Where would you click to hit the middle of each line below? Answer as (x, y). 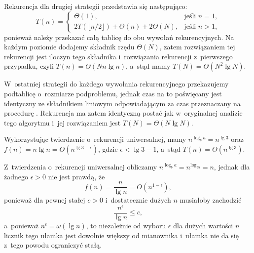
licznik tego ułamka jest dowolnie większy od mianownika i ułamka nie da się (121, 235)
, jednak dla (232, 166)
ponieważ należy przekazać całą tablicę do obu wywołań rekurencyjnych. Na (119, 37)
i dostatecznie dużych (138, 200)
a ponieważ (21, 225)
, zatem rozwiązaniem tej (197, 47)
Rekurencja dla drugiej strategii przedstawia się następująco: (96, 6)
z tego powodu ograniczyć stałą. (53, 245)
